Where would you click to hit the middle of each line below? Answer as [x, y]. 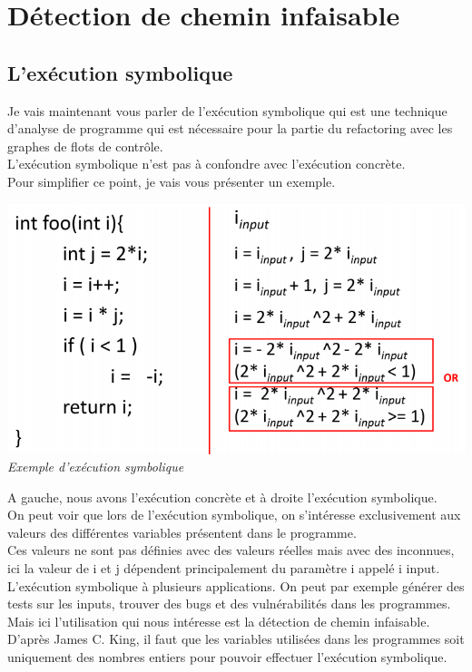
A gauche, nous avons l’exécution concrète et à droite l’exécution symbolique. [222, 497]
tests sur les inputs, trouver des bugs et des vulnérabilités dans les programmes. [229, 604]
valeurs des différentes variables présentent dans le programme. [182, 532]
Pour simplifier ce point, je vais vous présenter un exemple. [172, 181]
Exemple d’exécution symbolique [96, 467]
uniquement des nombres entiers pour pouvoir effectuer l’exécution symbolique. [227, 657]
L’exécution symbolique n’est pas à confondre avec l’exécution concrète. [206, 164]
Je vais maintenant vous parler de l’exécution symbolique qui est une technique [227, 110]
